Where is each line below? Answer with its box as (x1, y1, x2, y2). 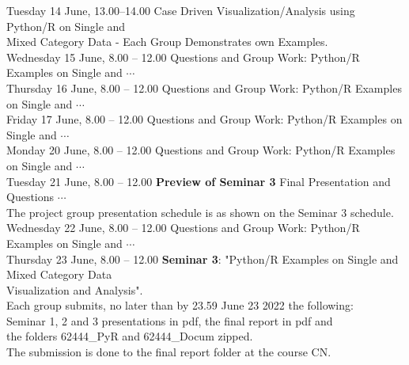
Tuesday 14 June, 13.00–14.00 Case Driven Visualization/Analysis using (6, 2, 355, 18)
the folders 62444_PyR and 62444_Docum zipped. (6, 328, 253, 344)
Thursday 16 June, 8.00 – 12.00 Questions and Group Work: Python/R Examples (6, 79, 402, 96)
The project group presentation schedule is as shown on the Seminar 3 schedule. (6, 203, 394, 220)
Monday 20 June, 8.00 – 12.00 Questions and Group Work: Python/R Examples (6, 142, 396, 158)
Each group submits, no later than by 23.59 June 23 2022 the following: (6, 297, 354, 314)
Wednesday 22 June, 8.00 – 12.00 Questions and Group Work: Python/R (6, 219, 360, 236)
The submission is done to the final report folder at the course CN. (6, 344, 331, 360)
